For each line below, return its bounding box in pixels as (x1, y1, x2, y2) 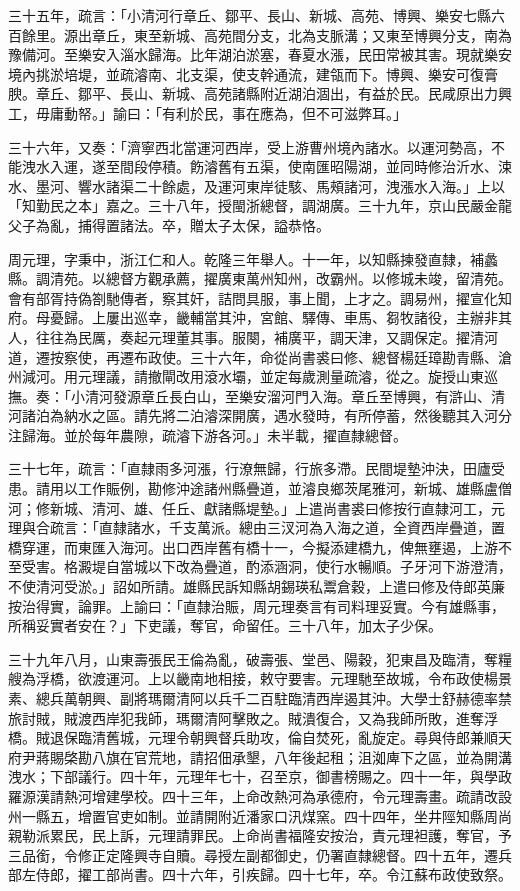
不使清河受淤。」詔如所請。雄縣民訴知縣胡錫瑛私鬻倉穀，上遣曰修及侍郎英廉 (8, 576, 505, 597)
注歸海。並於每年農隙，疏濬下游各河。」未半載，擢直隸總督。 (8, 424, 407, 445)
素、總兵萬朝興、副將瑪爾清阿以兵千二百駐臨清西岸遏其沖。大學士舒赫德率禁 (8, 688, 512, 708)
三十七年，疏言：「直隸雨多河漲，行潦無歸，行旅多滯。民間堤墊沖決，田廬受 (8, 458, 505, 479)
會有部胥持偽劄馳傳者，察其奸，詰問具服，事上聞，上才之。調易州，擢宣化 (8, 287, 498, 308)
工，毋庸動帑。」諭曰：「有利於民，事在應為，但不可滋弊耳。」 (8, 102, 407, 123)
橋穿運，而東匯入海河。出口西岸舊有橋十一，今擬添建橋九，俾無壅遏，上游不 (8, 536, 512, 557)
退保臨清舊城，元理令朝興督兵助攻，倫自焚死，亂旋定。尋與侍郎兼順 (49, 727, 498, 748)
